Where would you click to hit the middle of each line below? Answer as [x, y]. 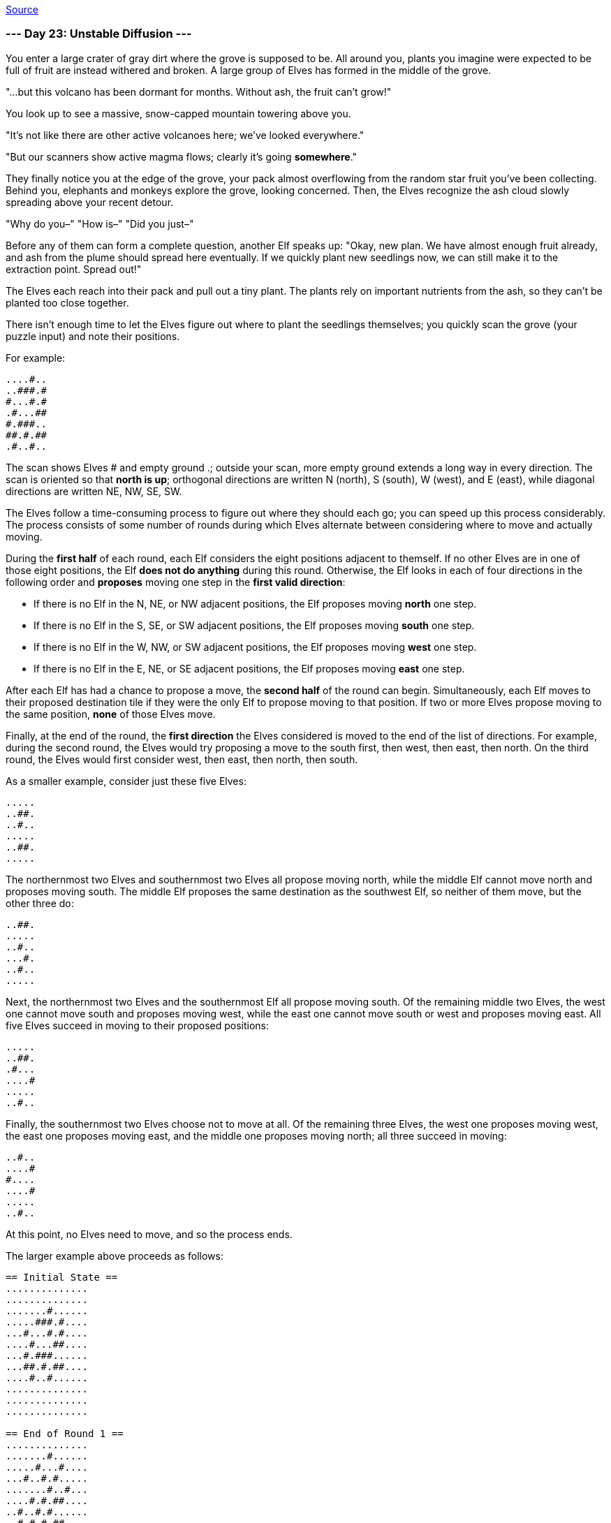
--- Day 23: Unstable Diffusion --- [99, 34]
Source [22, 9]
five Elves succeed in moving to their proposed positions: [137, 1025]
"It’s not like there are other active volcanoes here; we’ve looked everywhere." [185, 135]
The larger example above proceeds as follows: [115, 1256]
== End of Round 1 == [65, 1433]
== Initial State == [62, 1277]
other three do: [40, 903]
